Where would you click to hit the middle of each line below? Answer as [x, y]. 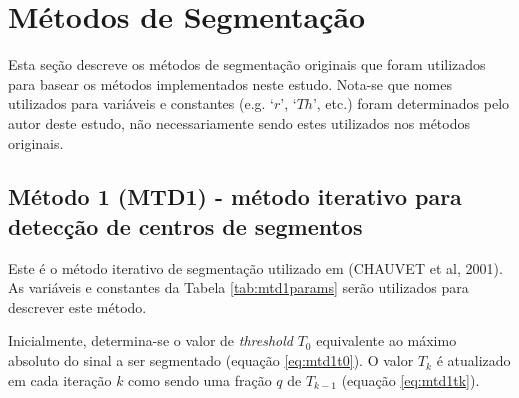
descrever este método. [77, 306]
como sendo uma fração [200, 379]
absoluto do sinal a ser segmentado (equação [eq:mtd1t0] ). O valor [211, 360]
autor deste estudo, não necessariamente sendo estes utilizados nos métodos [239, 122]
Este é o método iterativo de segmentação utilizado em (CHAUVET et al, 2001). [255, 267]
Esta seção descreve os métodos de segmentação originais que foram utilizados [247, 64]
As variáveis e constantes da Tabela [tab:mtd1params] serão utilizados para [238, 287]
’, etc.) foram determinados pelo [411, 103]
